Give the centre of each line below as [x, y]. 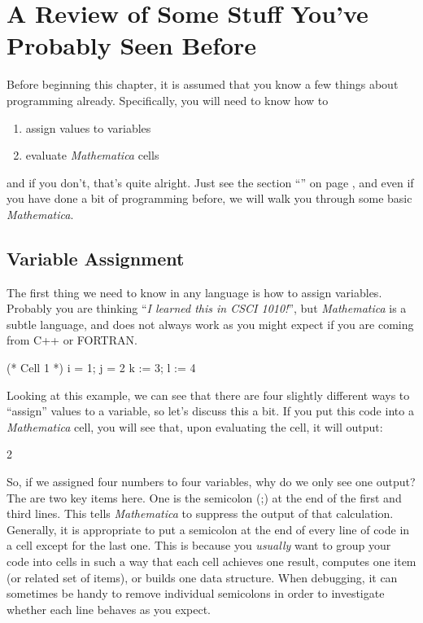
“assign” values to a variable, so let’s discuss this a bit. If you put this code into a [210, 411]
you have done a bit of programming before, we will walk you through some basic [209, 198]
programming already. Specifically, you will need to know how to [168, 100]
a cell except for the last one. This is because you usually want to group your [199, 545]
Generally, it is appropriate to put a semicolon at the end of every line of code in [208, 529]
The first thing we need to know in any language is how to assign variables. [194, 292]
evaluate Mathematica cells [92, 155]
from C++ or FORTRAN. [72, 340]
